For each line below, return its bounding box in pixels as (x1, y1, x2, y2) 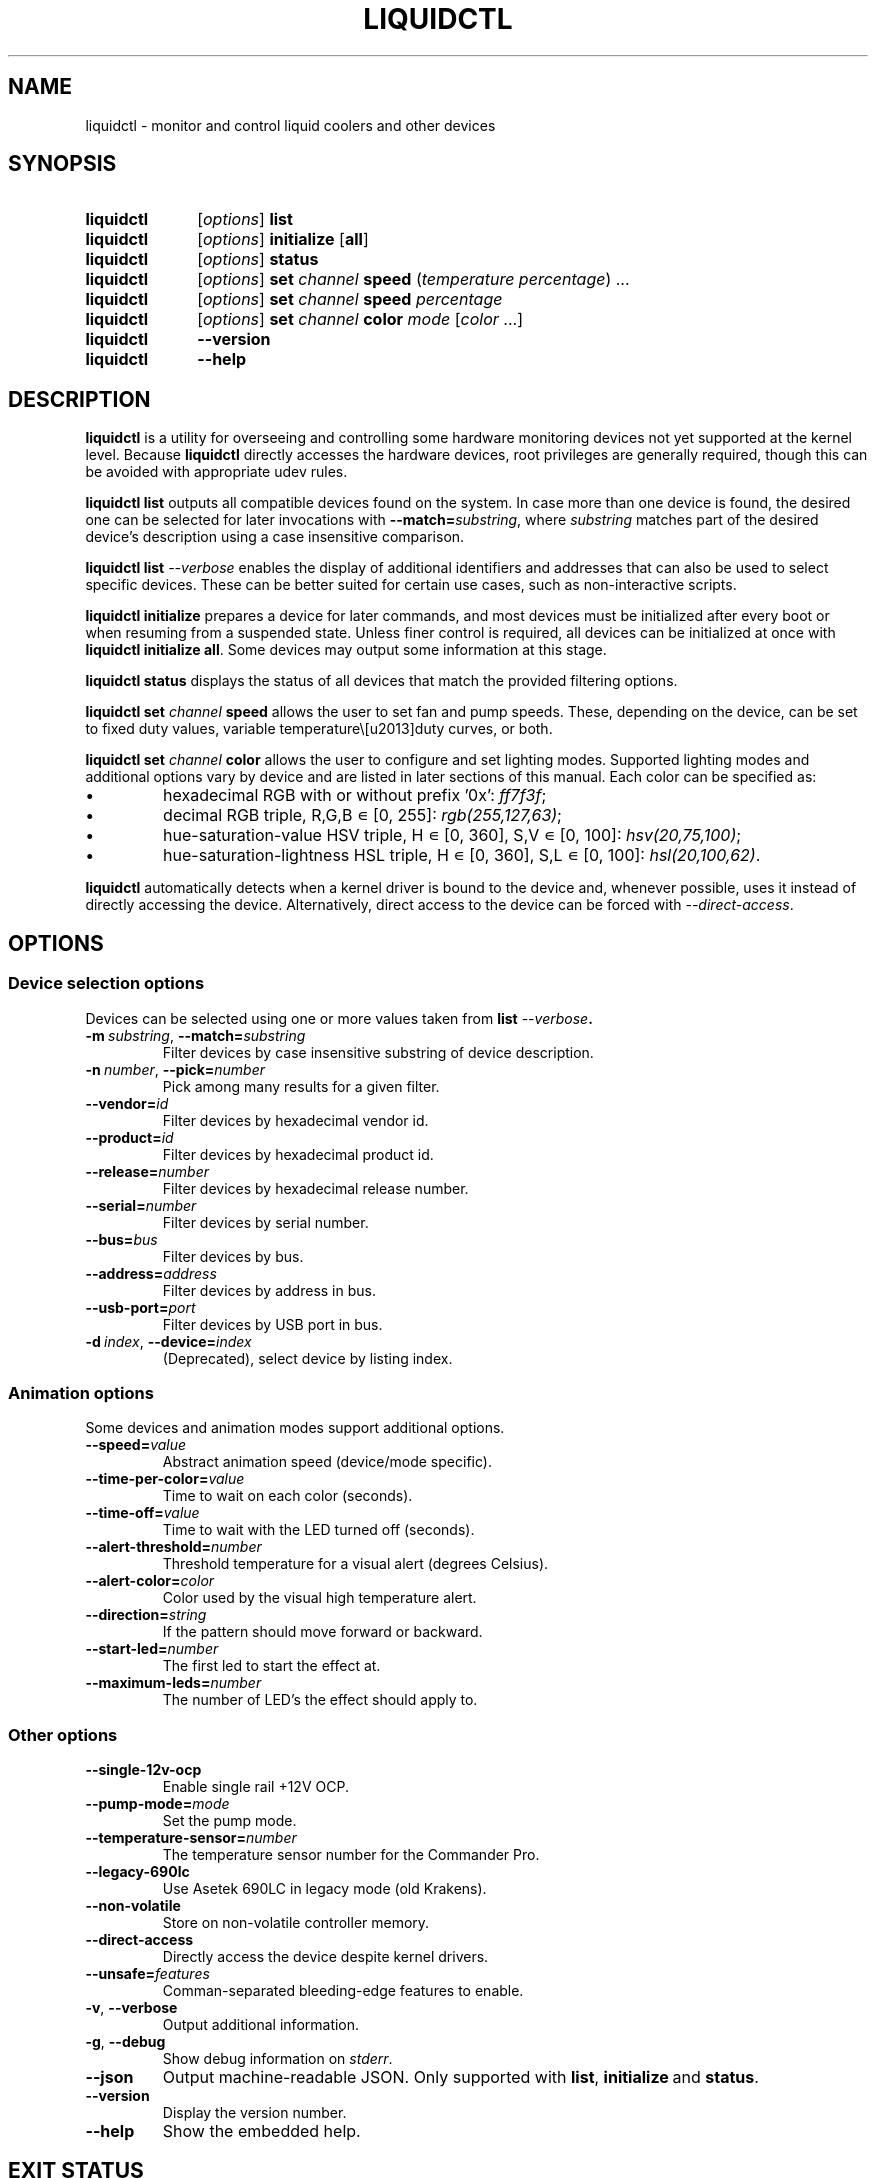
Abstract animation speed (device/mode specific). (162, 1453, 492, 1471)
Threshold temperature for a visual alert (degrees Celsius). (162, 1555, 549, 1573)
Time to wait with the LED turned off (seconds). (162, 1521, 475, 1539)
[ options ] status (197, 249, 319, 270)
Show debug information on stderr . (162, 2050, 393, 2067)
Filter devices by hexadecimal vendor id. (162, 1111, 429, 1129)
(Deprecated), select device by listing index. (162, 1349, 453, 1367)
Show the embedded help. (162, 2121, 361, 2141)
